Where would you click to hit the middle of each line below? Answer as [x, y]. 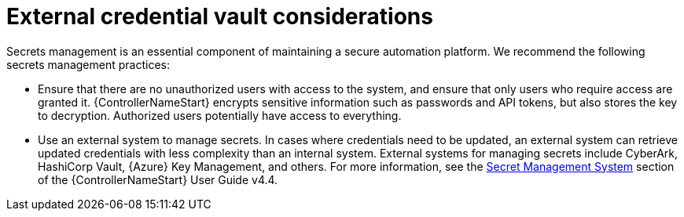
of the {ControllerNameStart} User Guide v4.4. [158, 179]
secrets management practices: [88, 64]
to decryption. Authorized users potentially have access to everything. [220, 115]
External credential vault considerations [220, 16]
